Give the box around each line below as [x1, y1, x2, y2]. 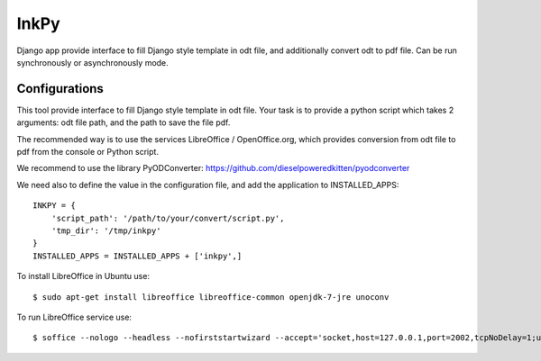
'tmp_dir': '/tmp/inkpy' [50, 225, 161, 236]
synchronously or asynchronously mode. [16, 57, 169, 68]
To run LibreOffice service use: [16, 311, 133, 322]
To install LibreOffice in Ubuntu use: [16, 271, 151, 282]
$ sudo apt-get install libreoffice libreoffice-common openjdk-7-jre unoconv [32, 292, 390, 302]
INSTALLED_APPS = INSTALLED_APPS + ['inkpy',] [32, 250, 243, 261]
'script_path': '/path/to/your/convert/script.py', [50, 212, 285, 223]
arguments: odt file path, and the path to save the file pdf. [16, 117, 231, 128]
